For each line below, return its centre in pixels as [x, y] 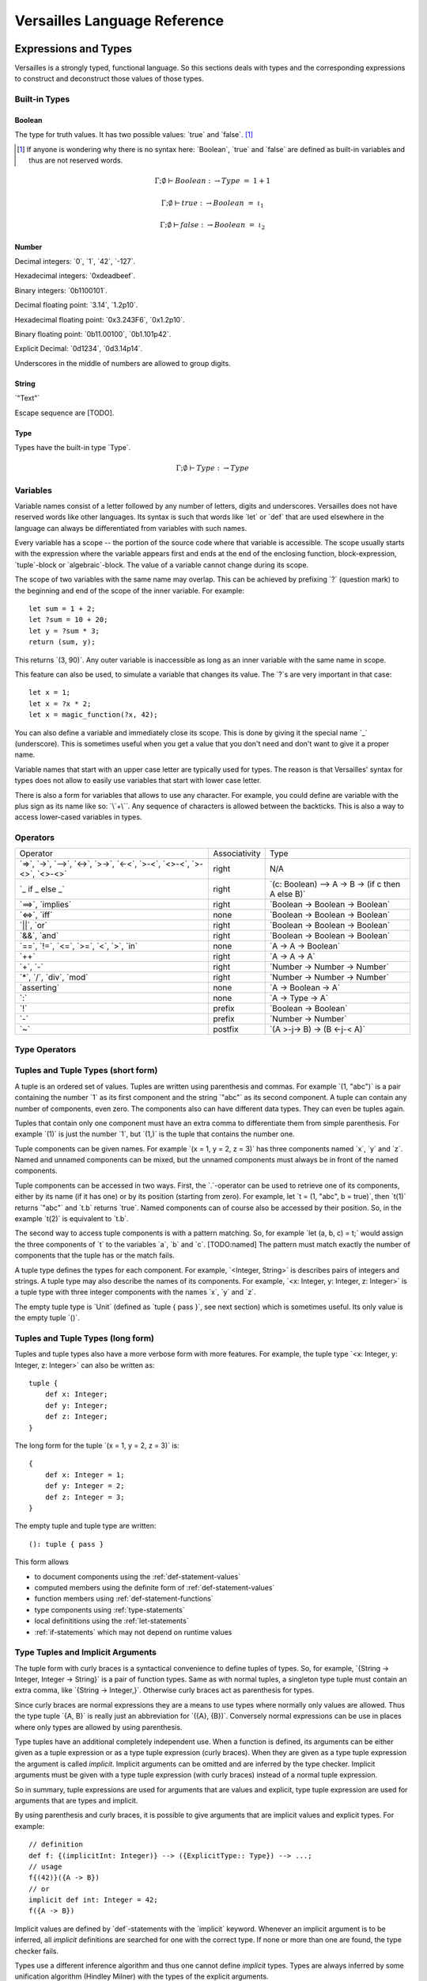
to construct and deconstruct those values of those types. [110, 78]
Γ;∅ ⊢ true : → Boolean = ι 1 [212, 204]
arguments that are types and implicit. [76, 1800]
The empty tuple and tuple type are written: [85, 1526]
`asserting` [39, 988]
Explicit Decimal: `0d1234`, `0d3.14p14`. [79, 349]
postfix [226, 1029]
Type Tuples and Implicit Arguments [86, 1652]
